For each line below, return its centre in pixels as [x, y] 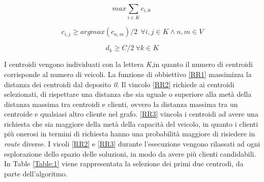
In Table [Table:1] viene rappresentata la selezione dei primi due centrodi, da [124, 163]
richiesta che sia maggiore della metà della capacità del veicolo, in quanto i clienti [131, 123]
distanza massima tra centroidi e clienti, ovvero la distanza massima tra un [121, 104]
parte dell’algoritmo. [36, 173]
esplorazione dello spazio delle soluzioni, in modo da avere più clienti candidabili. [130, 153]
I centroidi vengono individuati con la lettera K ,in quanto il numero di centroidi [128, 64]
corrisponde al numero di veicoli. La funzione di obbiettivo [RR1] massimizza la [128, 74]
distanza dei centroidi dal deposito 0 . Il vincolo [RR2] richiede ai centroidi [119, 84]
